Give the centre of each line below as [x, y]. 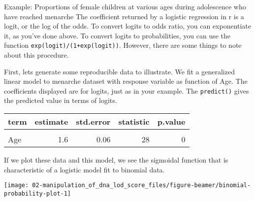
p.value [171, 122]
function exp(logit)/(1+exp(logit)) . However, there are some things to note [123, 45]
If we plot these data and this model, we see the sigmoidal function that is [116, 160]
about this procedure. [36, 55]
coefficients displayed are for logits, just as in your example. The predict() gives [127, 90]
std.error [93, 122]
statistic [134, 122]
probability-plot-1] [38, 193]
